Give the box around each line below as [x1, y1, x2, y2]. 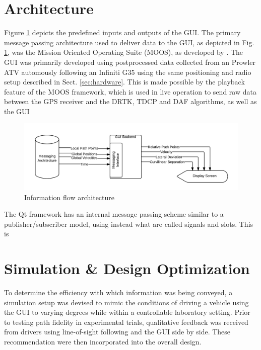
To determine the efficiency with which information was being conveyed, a [4, 287, 233, 298]
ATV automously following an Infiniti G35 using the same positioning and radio [4, 66, 251, 77]
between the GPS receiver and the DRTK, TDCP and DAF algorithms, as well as [4, 96, 257, 107]
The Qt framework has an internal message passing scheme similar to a [4, 209, 224, 219]
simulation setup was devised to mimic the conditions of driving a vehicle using [4, 297, 249, 307]
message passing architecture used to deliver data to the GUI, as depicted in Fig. [4, 37, 254, 47]
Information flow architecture [24, 192, 115, 202]
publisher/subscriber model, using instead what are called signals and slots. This [4, 218, 253, 229]
